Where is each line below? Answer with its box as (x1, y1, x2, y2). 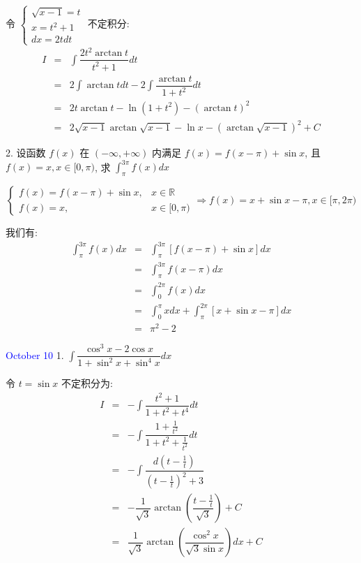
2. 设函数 (6, 145, 46, 160)
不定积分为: (61, 376, 113, 390)
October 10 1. (6, 347, 64, 362)
